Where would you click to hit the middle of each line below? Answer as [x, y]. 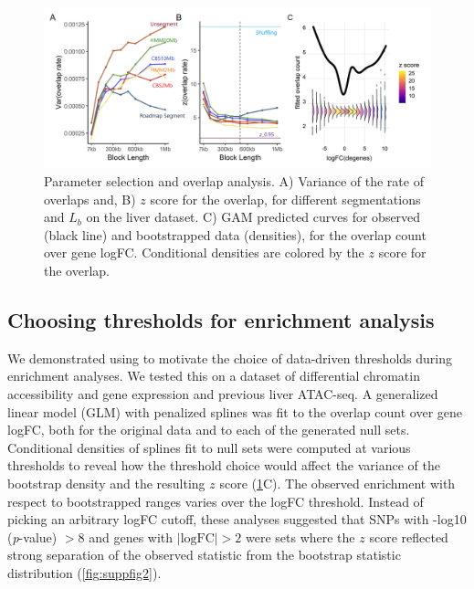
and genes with [131, 536]
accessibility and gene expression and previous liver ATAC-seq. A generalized [223, 393]
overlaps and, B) [90, 199]
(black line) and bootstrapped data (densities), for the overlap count [235, 234]
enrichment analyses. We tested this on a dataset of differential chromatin [214, 376]
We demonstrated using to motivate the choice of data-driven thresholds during [230, 358]
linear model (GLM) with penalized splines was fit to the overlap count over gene [235, 411]
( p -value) [32, 536]
